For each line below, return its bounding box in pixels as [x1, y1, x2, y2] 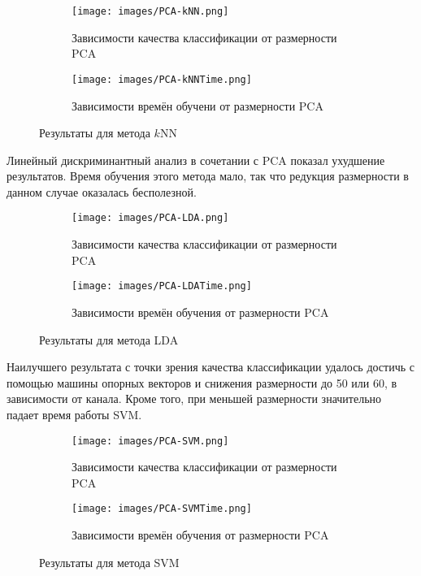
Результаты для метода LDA [39, 331, 179, 348]
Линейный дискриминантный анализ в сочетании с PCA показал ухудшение [7, 151, 385, 168]
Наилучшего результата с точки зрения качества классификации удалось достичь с [7, 358, 414, 375]
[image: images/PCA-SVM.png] [72, 435, 229, 447]
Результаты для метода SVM [39, 553, 180, 570]
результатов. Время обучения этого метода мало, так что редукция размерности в [7, 167, 409, 184]
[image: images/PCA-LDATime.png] [72, 280, 252, 292]
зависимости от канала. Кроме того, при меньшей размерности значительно [7, 390, 382, 407]
